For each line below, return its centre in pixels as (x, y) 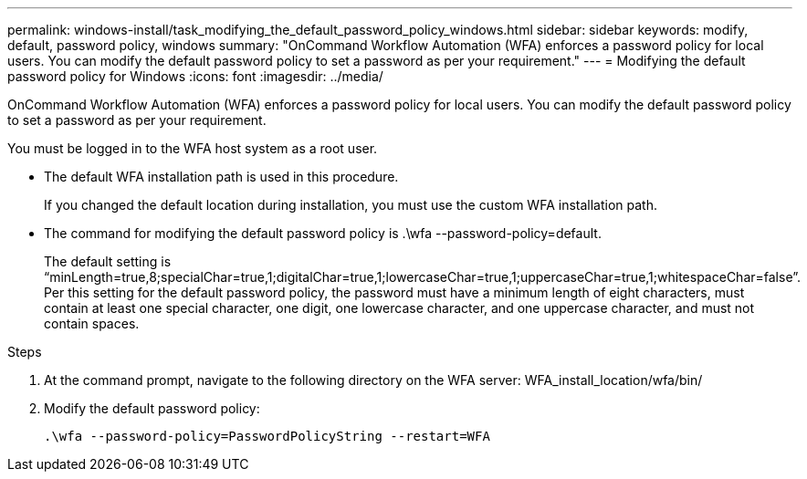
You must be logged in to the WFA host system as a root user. (193, 148)
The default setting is (108, 261)
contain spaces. (92, 323)
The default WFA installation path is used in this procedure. (221, 177)
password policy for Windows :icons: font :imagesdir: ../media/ (195, 76)
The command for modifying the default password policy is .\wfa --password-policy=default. (323, 233)
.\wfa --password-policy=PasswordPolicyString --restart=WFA (267, 436)
